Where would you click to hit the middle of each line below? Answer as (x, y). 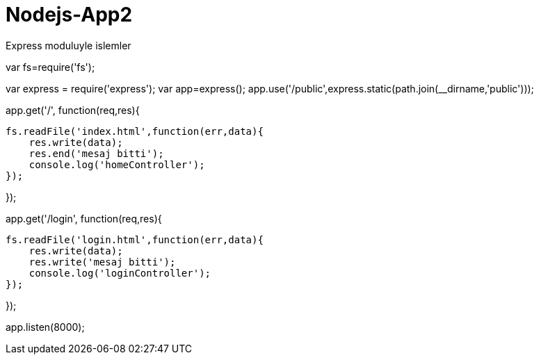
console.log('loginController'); (120, 273)
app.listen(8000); (45, 327)
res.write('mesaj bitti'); (102, 262)
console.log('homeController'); (117, 164)
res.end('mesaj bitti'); (96, 153)
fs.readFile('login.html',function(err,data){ (135, 239)
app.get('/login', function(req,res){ (84, 218)
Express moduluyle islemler (69, 45)
